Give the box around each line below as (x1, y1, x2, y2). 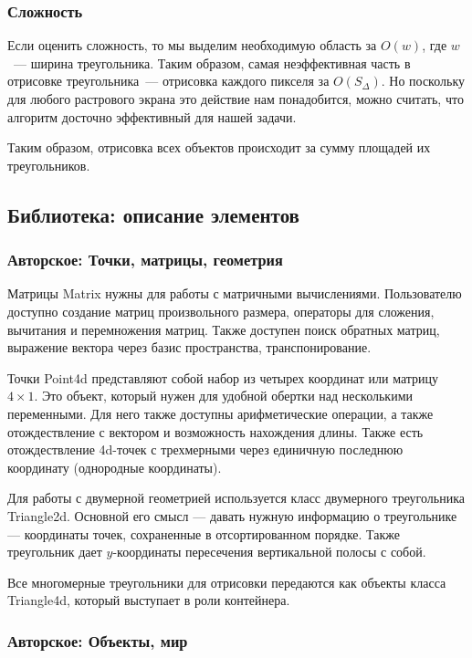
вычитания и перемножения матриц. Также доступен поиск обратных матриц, (7, 319, 440, 339)
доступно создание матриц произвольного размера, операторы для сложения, (7, 301, 435, 320)
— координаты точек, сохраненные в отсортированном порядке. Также (7, 524, 401, 543)
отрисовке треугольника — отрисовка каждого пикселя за (7, 71, 330, 90)
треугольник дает (7, 542, 102, 561)
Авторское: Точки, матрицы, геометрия (7, 248, 283, 271)
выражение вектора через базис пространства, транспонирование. (7, 338, 372, 357)
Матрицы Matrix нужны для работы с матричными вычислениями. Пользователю (7, 284, 462, 303)
